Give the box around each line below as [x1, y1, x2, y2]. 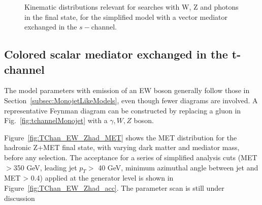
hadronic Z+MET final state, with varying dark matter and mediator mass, [4, 142, 240, 153]
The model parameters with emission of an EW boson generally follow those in [4, 85, 250, 96]
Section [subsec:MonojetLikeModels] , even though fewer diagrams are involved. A [4, 95, 258, 105]
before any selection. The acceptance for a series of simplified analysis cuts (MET [4, 152, 257, 162]
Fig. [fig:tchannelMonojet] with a [4, 115, 108, 126]
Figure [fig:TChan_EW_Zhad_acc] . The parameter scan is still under [4, 182, 224, 193]
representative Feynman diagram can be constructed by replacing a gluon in [4, 105, 241, 115]
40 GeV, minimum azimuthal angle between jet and [98, 162, 258, 172]
